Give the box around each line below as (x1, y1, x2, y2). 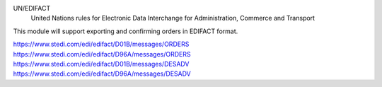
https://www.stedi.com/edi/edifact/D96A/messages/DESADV (13, 69, 191, 78)
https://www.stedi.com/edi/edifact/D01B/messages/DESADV (13, 59, 190, 68)
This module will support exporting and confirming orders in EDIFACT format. (13, 27, 238, 35)
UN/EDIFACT (13, 4, 51, 12)
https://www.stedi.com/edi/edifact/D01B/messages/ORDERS (13, 40, 190, 49)
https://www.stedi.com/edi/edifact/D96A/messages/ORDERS (13, 50, 191, 58)
